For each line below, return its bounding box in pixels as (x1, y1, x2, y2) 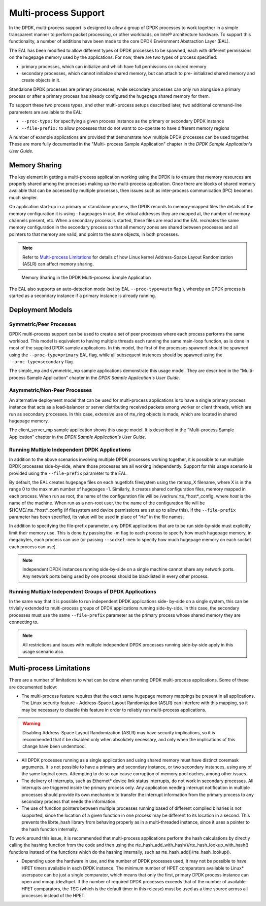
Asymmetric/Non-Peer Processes (9, 387, 92, 394)
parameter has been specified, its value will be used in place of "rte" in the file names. (9, 514, 184, 520)
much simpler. (9, 194, 38, 200)
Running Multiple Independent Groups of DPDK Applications (9, 588, 157, 595)
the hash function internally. (21, 826, 78, 832)
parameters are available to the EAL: (9, 109, 83, 115)
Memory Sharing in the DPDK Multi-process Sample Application (21, 274, 151, 281)
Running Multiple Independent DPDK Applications (9, 446, 131, 453)
